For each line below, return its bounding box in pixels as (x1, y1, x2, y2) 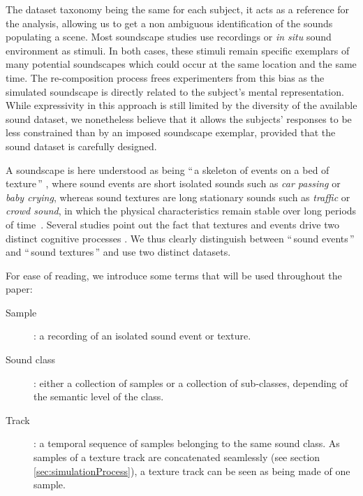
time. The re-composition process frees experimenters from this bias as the (6, 70, 325, 85)
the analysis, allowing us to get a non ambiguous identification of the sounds (6, 15, 333, 30)
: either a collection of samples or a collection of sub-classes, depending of (34, 375, 348, 390)
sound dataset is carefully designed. (6, 138, 157, 153)
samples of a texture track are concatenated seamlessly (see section (34, 450, 320, 465)
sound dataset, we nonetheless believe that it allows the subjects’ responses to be (6, 111, 352, 126)
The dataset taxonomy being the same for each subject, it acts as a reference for (6, 2, 350, 16)
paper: (6, 282, 33, 296)
